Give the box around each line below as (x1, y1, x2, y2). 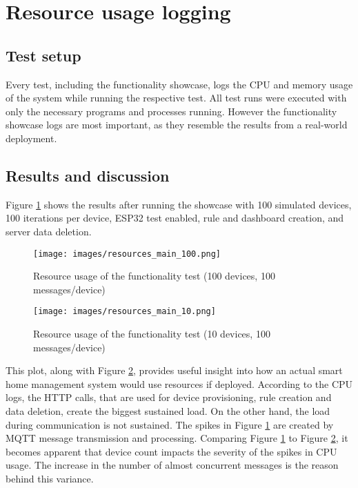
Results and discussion (6, 164, 170, 186)
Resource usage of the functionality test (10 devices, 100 (33, 326, 270, 341)
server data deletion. (6, 224, 92, 238)
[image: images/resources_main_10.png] (33, 306, 216, 317)
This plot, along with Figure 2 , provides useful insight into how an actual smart (6, 363, 343, 378)
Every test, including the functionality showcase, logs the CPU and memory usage (6, 77, 353, 91)
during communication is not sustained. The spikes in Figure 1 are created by (6, 417, 334, 431)
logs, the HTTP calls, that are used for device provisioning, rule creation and (6, 390, 332, 404)
